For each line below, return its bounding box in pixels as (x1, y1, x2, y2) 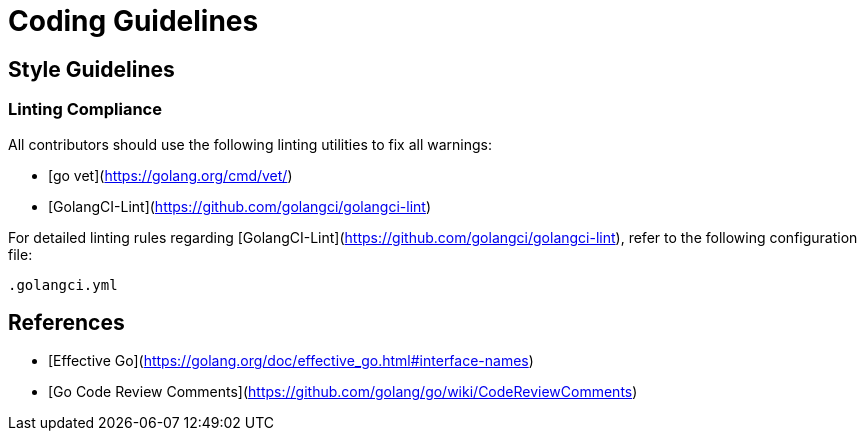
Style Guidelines (8, 56, 175, 82)
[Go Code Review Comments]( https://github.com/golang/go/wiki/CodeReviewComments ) (48, 383, 638, 401)
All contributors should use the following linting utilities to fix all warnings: (8, 135, 492, 153)
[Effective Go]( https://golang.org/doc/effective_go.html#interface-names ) (48, 352, 534, 370)
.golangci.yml (8, 276, 118, 293)
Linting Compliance (8, 99, 162, 120)
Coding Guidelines (8, 4, 259, 38)
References (8, 309, 125, 335)
